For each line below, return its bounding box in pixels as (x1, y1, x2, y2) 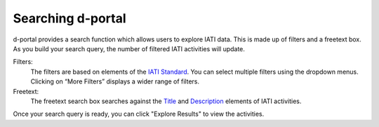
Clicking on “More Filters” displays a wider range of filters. (30, 77, 200, 86)
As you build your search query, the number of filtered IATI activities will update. (13, 44, 246, 53)
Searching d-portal (13, 11, 126, 26)
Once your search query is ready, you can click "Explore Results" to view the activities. (13, 109, 265, 119)
